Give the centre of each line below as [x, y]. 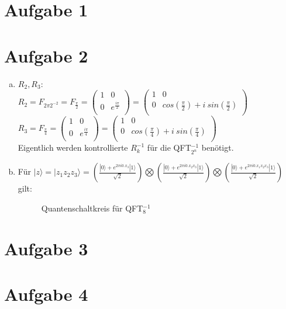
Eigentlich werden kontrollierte [73, 147]
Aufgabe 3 [46, 248]
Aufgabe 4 [46, 294]
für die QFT [169, 147]
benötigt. [218, 147]
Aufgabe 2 [46, 55]
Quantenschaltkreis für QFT [92, 208]
